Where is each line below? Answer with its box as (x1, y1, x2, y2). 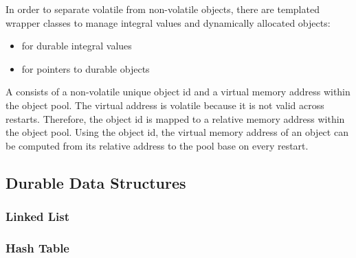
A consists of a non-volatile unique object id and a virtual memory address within (5, 84, 351, 99)
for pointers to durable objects (21, 61, 150, 75)
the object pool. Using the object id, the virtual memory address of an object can (5, 125, 348, 139)
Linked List (5, 208, 70, 225)
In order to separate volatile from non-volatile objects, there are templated (5, 2, 320, 16)
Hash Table (5, 239, 69, 256)
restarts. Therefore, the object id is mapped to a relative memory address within (5, 111, 345, 126)
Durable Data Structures (5, 172, 186, 193)
